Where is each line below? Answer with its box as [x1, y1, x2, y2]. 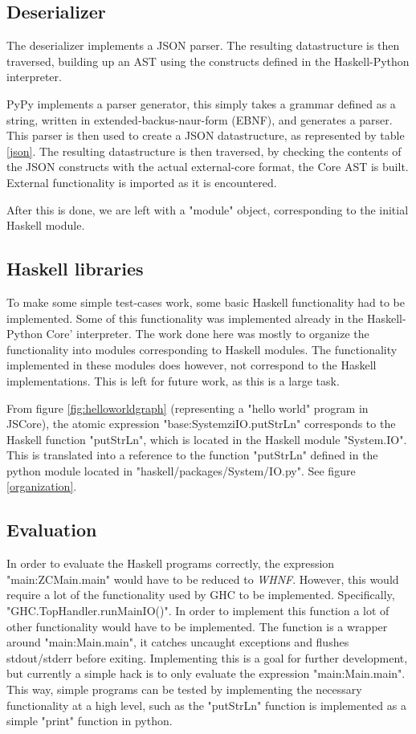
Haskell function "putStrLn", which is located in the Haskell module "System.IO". [6, 430, 407, 447]
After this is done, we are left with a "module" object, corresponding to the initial [6, 201, 409, 218]
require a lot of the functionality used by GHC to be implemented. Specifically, [6, 586, 395, 603]
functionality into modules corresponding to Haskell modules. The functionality [6, 340, 398, 357]
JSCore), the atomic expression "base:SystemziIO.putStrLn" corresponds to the [6, 415, 396, 432]
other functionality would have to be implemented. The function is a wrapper [6, 618, 388, 634]
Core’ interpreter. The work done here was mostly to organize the [46, 325, 369, 342]
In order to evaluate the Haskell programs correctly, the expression [6, 555, 335, 572]
